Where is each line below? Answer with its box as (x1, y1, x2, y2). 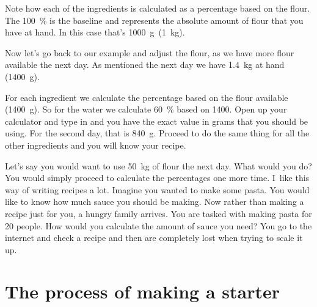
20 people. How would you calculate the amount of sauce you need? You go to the (5, 219, 312, 232)
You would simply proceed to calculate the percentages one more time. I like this (5, 171, 310, 184)
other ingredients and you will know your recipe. (5, 138, 186, 151)
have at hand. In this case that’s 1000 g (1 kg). (5, 26, 185, 39)
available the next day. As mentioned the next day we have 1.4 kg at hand (5, 58, 285, 71)
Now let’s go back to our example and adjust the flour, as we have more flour (5, 46, 294, 59)
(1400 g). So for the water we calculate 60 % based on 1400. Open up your (5, 103, 287, 116)
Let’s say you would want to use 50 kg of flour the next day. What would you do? (5, 159, 312, 172)
